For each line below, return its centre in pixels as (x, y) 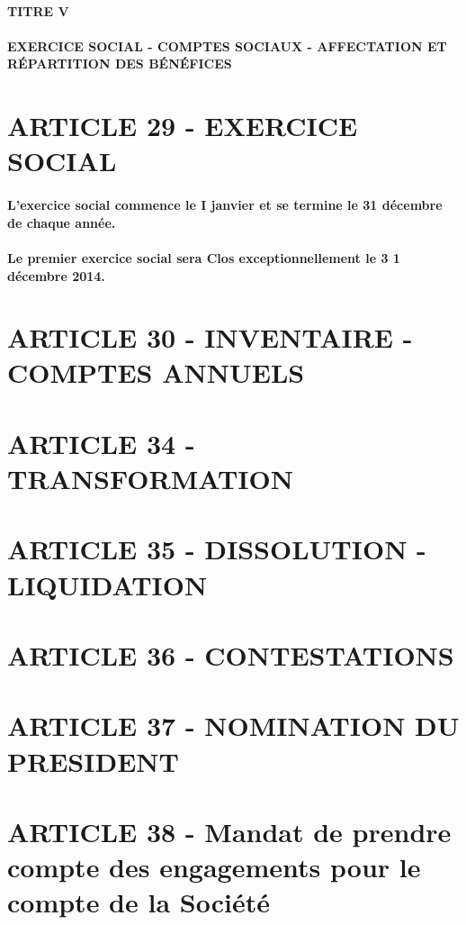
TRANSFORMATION (150, 479)
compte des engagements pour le (214, 867)
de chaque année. (62, 222)
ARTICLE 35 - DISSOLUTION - (217, 549)
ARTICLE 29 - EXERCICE (183, 126)
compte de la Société (139, 902)
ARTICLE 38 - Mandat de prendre (229, 831)
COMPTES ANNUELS (156, 372)
